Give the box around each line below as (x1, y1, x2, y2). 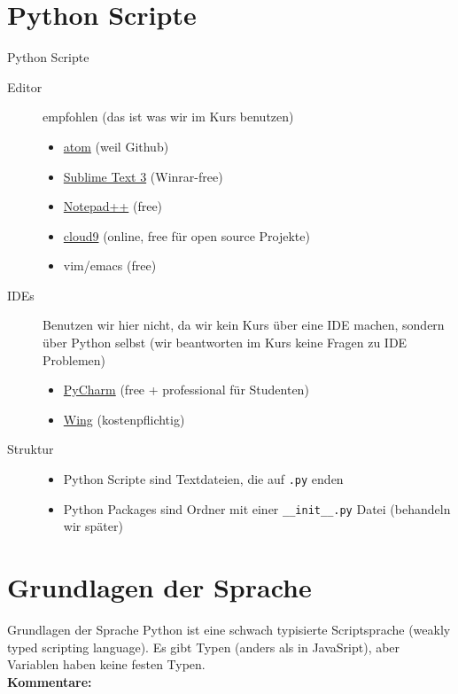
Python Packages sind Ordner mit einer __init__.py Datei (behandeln (63, 499, 451, 518)
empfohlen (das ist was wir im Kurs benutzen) (43, 107, 294, 126)
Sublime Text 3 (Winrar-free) (63, 167, 223, 185)
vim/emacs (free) (63, 256, 157, 275)
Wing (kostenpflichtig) (63, 409, 185, 428)
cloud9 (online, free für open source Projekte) (63, 226, 310, 245)
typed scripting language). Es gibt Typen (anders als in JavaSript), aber (7, 637, 400, 656)
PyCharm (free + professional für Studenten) (63, 380, 309, 399)
